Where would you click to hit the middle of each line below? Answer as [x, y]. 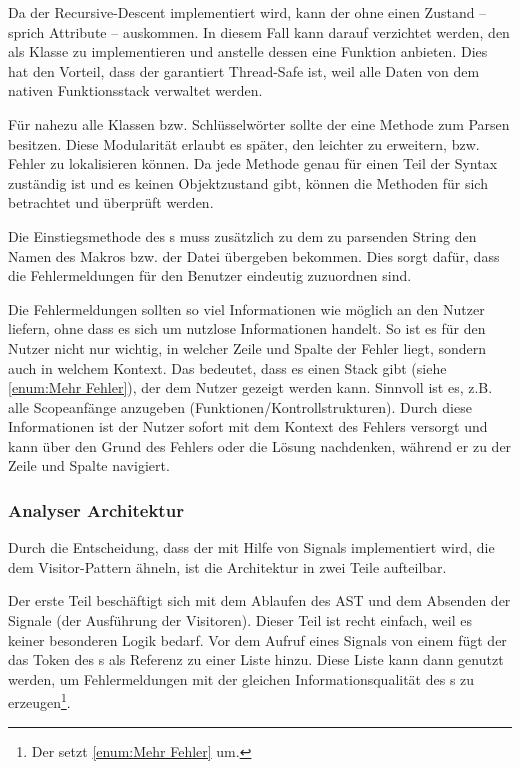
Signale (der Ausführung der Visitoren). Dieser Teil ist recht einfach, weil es [240, 620]
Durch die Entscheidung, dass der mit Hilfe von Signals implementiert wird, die [251, 547]
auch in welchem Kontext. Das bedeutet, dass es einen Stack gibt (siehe [227, 367]
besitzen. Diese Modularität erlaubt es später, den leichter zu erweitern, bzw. [244, 143]
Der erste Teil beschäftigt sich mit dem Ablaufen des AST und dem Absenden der [259, 600]
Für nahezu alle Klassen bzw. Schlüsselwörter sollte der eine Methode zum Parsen [259, 123]
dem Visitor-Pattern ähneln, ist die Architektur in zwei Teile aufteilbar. [227, 566]
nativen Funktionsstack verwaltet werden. [135, 90]
